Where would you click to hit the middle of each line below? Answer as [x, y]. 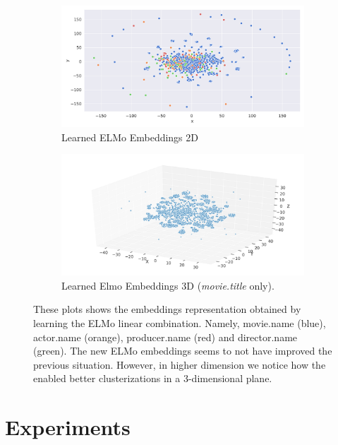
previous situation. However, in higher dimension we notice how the [180, 364]
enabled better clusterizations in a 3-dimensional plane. [153, 378]
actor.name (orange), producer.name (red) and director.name [165, 337]
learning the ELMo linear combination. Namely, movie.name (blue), [180, 322]
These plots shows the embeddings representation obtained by [167, 309]
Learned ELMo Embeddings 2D [130, 137]
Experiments [68, 427]
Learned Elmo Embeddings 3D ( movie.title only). [168, 285]
